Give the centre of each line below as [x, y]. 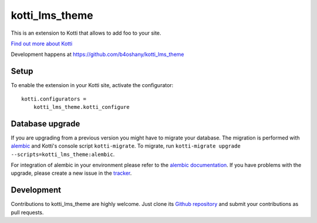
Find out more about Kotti [42, 44]
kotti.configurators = [54, 99]
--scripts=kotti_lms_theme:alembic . [63, 154]
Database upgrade [45, 124]
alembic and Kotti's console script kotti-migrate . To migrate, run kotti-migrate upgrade [126, 146]
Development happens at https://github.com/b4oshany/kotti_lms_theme [97, 54]
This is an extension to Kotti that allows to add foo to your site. [86, 33]
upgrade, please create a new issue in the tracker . [71, 173]
